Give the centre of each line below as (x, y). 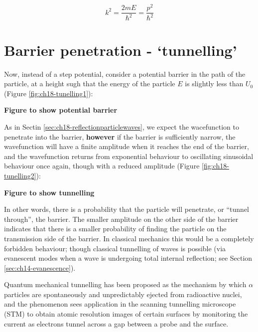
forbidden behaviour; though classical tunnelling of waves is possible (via (115, 248)
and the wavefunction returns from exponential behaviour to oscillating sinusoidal (129, 156)
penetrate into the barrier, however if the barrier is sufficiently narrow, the (120, 136)
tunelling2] (20, 175)
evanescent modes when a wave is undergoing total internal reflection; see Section (128, 258)
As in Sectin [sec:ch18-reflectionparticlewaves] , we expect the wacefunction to (122, 126)
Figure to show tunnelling (49, 192)
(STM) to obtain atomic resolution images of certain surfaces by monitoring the (126, 314)
